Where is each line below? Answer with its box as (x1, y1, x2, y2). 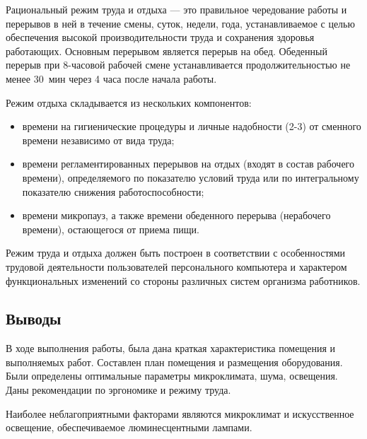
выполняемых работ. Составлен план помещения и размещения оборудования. (6, 354, 343, 369)
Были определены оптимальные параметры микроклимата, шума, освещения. (6, 368, 338, 383)
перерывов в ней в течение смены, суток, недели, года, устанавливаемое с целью (6, 16, 355, 30)
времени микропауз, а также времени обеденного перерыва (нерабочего (22, 208, 331, 223)
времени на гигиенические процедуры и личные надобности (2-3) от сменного (22, 119, 361, 134)
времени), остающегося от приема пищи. (22, 221, 199, 236)
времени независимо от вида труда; (22, 132, 175, 147)
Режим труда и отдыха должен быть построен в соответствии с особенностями (6, 245, 346, 260)
